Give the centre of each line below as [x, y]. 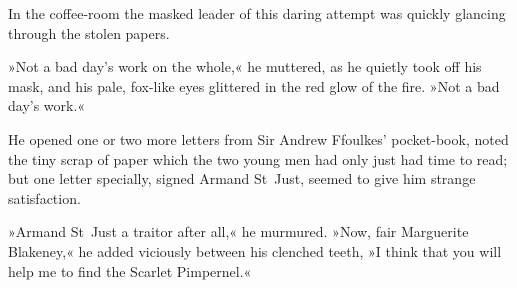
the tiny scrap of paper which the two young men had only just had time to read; [258, 158]
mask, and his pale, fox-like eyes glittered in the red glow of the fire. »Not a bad [254, 85]
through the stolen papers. [89, 32]
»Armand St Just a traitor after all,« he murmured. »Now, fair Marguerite [238, 231]
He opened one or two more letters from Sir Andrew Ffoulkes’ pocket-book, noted [258, 138]
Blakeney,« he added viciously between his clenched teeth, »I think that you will [255, 250]
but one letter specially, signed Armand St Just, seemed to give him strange [242, 178]
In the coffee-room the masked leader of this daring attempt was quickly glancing [257, 13]
